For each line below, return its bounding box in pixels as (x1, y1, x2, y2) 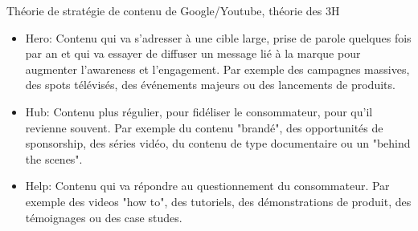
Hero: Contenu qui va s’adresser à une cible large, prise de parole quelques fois (25, 29, 412, 46)
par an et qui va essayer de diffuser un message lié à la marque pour (25, 45, 361, 62)
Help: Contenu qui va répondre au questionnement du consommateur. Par (25, 177, 390, 194)
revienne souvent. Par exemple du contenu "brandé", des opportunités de (25, 119, 383, 136)
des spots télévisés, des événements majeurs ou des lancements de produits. (25, 76, 395, 93)
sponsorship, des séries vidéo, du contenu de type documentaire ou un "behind (25, 135, 411, 152)
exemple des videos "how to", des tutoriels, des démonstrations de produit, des (25, 192, 412, 209)
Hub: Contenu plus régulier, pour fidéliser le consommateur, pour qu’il (25, 103, 373, 120)
